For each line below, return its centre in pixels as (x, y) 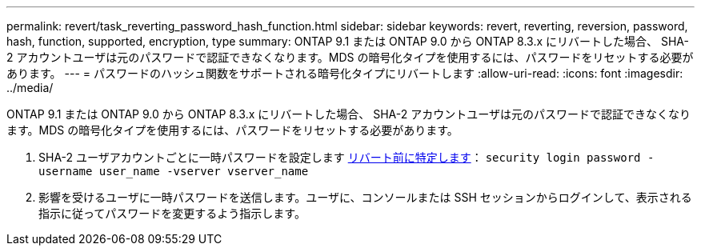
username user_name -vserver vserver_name (174, 171)
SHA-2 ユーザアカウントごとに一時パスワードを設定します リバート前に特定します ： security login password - (346, 157)
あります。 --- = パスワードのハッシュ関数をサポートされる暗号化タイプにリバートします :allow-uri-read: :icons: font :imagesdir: (345, 73)
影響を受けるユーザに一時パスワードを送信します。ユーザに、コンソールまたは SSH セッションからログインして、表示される (365, 197)
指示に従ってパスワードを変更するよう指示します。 (172, 213)
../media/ (30, 88)
